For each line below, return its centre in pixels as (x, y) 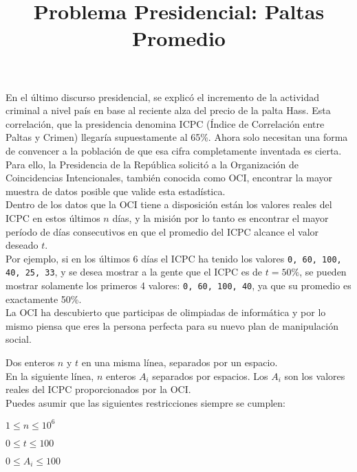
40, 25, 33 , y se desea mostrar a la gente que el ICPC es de (134, 272)
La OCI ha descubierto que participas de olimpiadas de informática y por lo (166, 312)
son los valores (315, 375)
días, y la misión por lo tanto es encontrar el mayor (220, 217)
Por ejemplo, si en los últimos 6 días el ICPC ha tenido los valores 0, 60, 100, (174, 258)
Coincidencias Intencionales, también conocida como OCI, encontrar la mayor (169, 178)
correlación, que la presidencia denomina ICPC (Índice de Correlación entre (165, 123)
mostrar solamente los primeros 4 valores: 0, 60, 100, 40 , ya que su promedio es (178, 285)
